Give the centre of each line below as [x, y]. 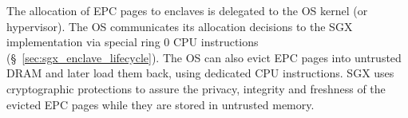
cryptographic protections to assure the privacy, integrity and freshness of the [196, 88]
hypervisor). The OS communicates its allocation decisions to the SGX [180, 26]
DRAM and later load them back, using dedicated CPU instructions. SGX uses [200, 73]
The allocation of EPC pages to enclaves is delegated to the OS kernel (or [187, 10]
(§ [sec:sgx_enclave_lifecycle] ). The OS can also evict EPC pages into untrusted [204, 57]
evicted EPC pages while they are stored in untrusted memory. [160, 104]
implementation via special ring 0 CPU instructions [133, 42]
